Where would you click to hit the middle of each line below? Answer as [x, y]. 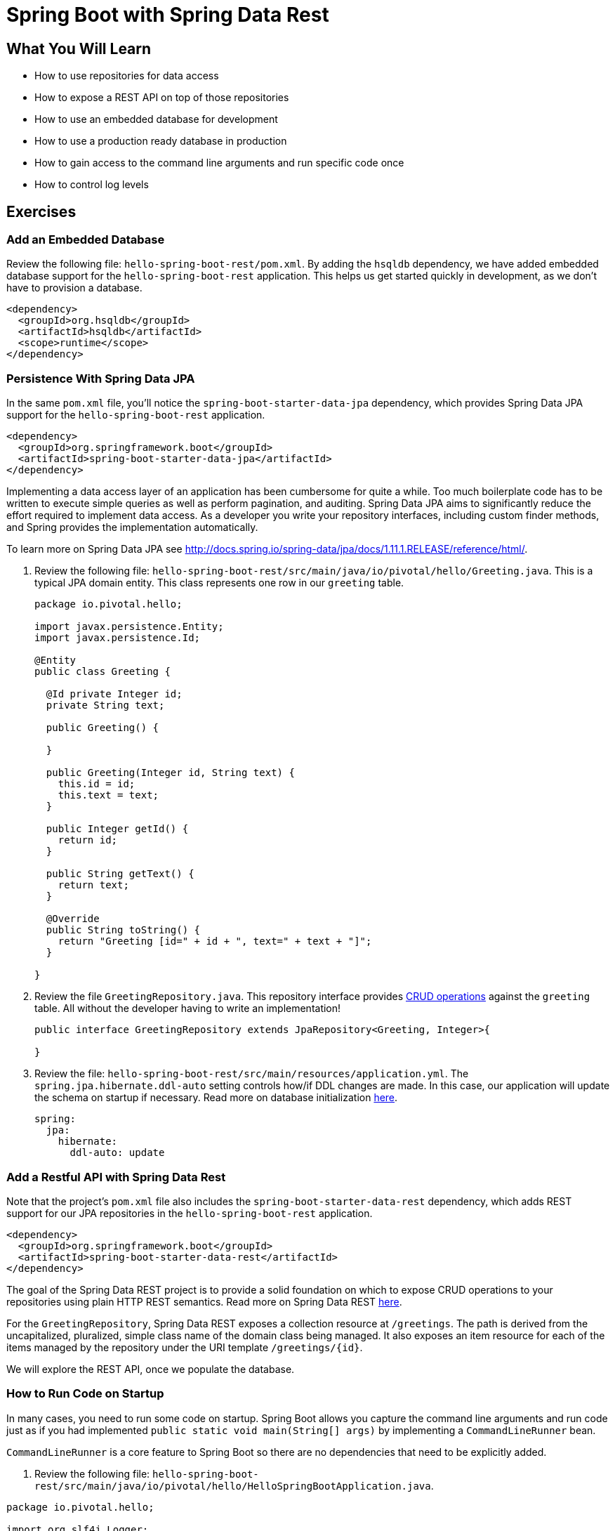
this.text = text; [108, 795]
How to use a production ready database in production [161, 141]
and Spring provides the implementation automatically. [132, 527]
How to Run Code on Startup [85, 1394]
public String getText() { [120, 874]
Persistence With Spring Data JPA [101, 378]
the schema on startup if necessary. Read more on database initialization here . [216, 1098]
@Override [73, 919]
